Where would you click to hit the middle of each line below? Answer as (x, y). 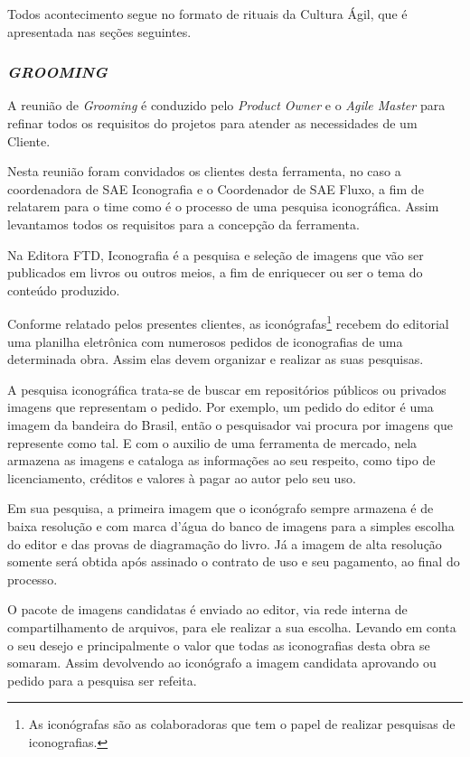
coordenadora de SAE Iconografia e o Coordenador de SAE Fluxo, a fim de (216, 188)
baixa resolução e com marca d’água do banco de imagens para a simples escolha (231, 525)
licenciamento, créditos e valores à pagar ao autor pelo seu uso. (182, 477)
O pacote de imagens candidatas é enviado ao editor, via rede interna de (207, 609)
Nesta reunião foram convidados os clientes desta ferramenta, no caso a (204, 171)
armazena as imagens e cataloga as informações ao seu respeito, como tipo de (221, 460)
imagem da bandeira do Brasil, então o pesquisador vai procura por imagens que (230, 424)
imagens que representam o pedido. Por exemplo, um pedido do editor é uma (221, 407)
